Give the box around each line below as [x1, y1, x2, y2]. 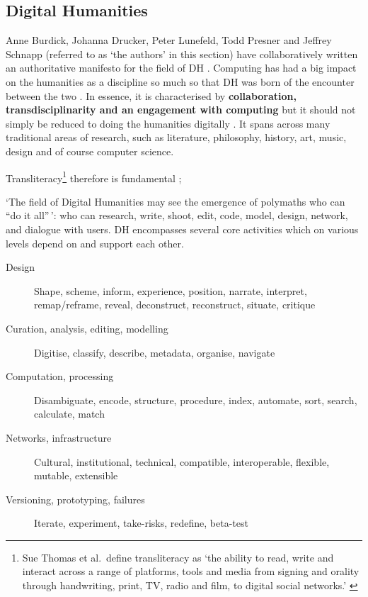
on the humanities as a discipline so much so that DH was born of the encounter [6, 74, 355, 89]
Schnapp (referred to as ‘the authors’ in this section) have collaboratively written [6, 46, 358, 61]
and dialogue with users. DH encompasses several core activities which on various [6, 221, 359, 236]
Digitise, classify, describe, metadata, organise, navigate [34, 345, 275, 359]
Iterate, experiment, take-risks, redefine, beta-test [34, 515, 248, 530]
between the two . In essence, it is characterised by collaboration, [6, 88, 297, 103]
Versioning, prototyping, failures [6, 491, 145, 506]
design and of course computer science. [6, 143, 174, 158]
